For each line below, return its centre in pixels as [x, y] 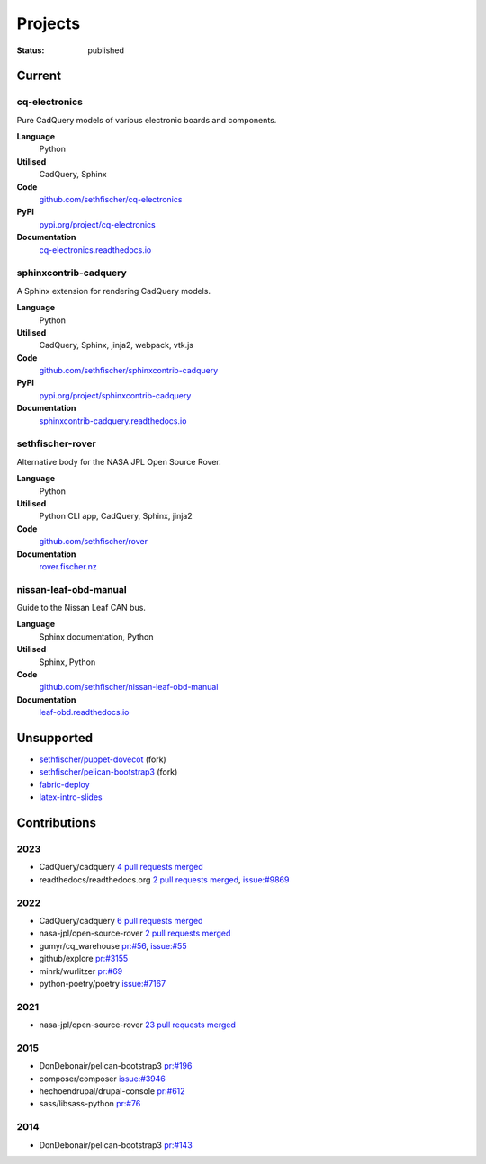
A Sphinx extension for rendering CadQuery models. [114, 291]
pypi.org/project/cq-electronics [98, 224]
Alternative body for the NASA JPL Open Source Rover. [119, 461]
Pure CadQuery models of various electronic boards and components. [147, 120]
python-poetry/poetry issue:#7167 [103, 983]
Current [39, 76]
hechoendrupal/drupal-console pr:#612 [112, 1091]
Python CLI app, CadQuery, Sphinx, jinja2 [116, 516]
